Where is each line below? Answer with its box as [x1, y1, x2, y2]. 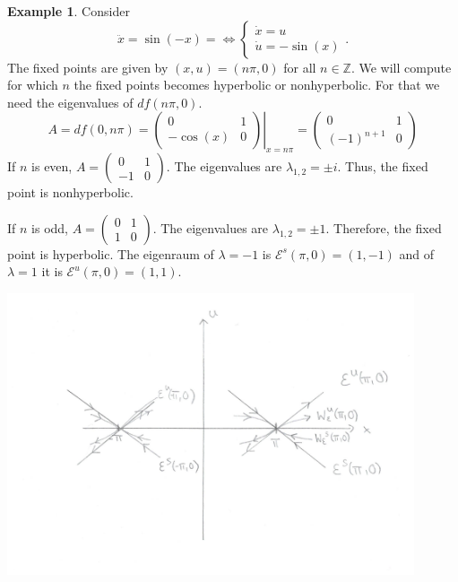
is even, [31, 157, 73, 176]
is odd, [31, 218, 68, 237]
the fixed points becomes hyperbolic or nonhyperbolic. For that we [73, 75, 440, 94]
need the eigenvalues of [7, 92, 134, 111]
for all [283, 57, 316, 76]
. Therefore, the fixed [325, 218, 442, 237]
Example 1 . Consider [7, 2, 130, 20]
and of [399, 244, 435, 263]
